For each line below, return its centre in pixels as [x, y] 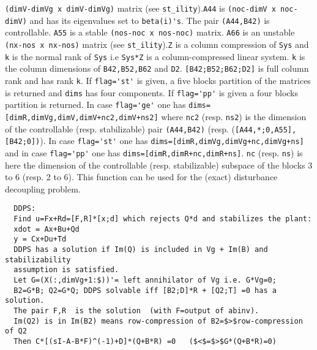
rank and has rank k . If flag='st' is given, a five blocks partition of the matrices [158, 80]
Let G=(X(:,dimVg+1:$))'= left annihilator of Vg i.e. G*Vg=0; [145, 280]
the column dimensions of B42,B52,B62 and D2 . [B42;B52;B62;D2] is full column [157, 68]
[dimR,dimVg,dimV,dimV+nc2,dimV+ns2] [82, 117]
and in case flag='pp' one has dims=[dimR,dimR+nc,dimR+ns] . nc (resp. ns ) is [154, 152]
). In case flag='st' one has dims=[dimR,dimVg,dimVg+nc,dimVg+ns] [172, 141]
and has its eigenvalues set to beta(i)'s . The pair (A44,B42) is [150, 20]
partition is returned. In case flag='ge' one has [95, 105]
